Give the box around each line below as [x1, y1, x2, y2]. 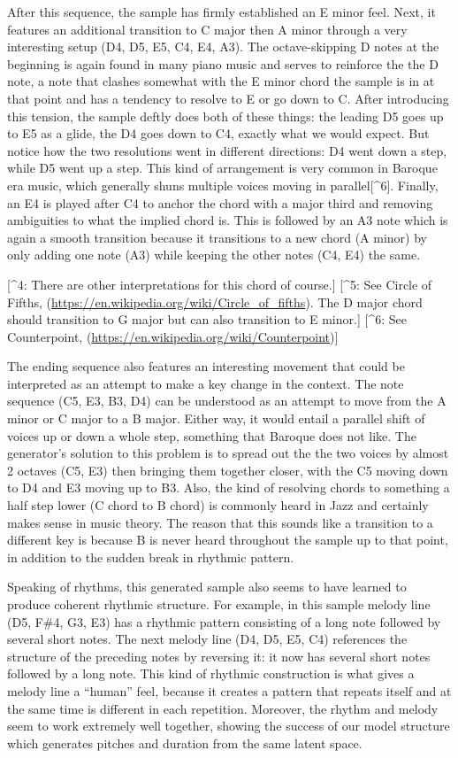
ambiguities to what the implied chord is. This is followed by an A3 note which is [7, 211, 448, 229]
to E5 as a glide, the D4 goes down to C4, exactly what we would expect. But [7, 124, 430, 143]
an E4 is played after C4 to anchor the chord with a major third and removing [7, 193, 433, 212]
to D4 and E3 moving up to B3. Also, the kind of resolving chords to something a [7, 478, 450, 497]
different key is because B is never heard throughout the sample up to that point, [7, 530, 448, 549]
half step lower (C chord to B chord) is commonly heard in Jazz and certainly [7, 496, 429, 514]
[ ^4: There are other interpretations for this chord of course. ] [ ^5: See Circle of [7, 275, 432, 293]
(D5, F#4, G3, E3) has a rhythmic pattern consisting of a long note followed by [7, 612, 441, 630]
